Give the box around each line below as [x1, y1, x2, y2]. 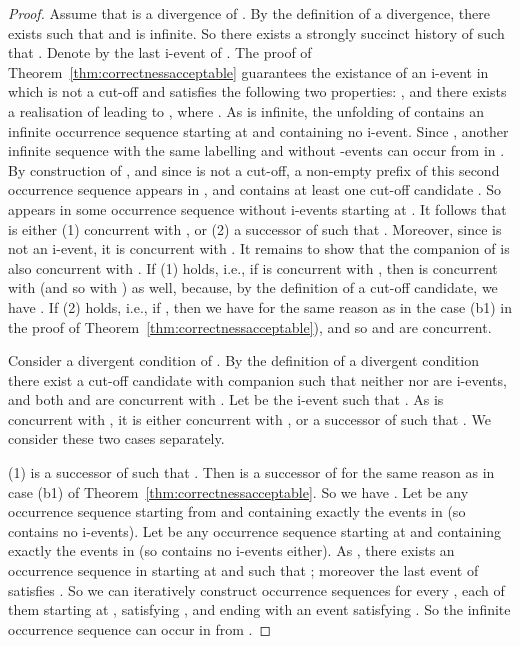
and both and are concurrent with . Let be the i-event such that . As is [8, 389, 444, 410]
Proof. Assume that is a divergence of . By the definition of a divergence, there [8, 3, 490, 23]
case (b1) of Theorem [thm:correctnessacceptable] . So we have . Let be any [8, 481, 469, 502]
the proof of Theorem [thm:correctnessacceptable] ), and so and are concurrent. [8, 316, 492, 337]
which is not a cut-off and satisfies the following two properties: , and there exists [8, 81, 507, 102]
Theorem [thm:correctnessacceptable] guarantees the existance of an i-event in [8, 61, 489, 82]
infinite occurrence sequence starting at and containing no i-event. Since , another [8, 120, 509, 141]
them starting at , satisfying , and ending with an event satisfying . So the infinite [8, 599, 511, 620]
